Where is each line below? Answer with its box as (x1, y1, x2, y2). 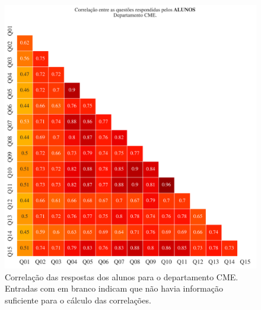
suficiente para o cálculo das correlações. (5, 293, 151, 306)
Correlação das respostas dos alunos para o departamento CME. (5, 270, 238, 283)
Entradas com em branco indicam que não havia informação (5, 282, 223, 295)
